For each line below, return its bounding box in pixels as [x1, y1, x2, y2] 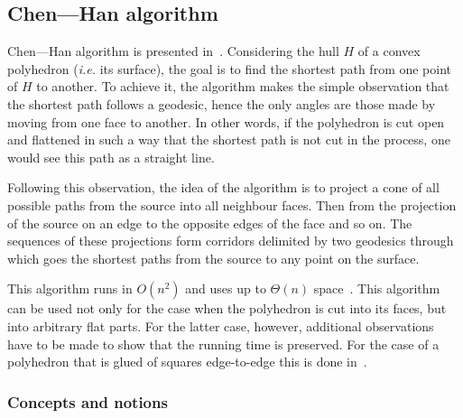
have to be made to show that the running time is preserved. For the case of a [7, 334, 440, 353]
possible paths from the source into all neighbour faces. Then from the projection [7, 195, 457, 214]
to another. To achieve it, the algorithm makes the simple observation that [36, 77, 449, 96]
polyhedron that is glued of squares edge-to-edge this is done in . [7, 352, 367, 371]
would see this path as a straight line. [7, 147, 215, 166]
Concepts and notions [7, 390, 168, 413]
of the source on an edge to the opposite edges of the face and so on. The [7, 213, 412, 232]
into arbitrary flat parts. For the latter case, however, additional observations [7, 316, 434, 335]
